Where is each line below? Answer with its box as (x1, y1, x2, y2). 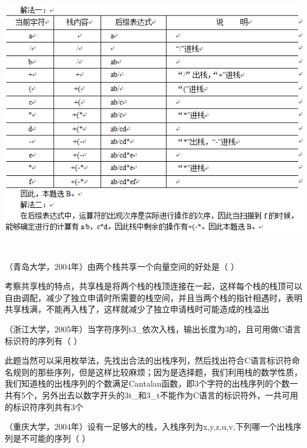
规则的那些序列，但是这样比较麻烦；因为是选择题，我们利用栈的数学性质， (12, 365, 302, 378)
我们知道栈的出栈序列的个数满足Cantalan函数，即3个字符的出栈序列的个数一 (5, 377, 298, 390)
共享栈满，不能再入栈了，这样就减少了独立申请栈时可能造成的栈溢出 (5, 303, 269, 315)
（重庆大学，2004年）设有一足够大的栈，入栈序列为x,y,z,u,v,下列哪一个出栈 (5, 420, 293, 433)
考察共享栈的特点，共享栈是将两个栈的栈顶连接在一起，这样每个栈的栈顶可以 (5, 280, 302, 292)
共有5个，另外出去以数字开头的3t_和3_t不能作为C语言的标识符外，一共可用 (5, 388, 298, 401)
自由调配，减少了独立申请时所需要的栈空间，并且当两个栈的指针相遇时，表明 (5, 291, 302, 303)
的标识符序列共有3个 (5, 400, 83, 413)
